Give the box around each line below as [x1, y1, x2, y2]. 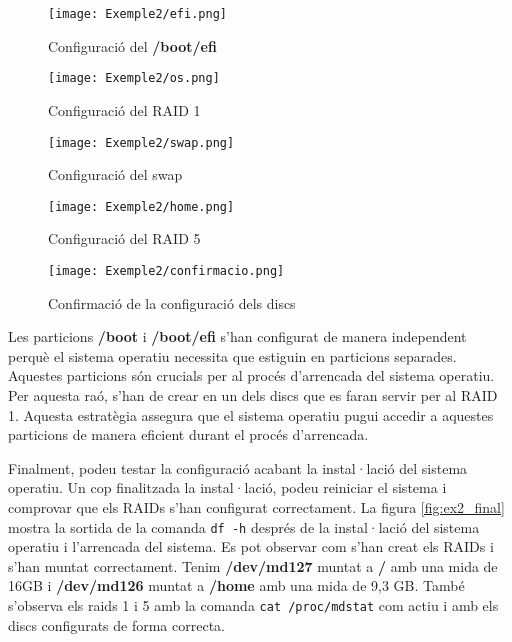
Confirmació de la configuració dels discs [48, 292, 296, 313]
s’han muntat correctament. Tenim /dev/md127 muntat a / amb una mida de [8, 555, 498, 576]
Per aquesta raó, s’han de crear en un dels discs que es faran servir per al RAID [8, 385, 498, 406]
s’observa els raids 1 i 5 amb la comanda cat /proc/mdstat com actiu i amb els [8, 595, 499, 616]
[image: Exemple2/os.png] [48, 71, 220, 86]
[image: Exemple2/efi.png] [48, 7, 227, 21]
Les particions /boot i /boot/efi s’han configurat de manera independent [8, 326, 467, 347]
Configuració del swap [48, 164, 183, 185]
